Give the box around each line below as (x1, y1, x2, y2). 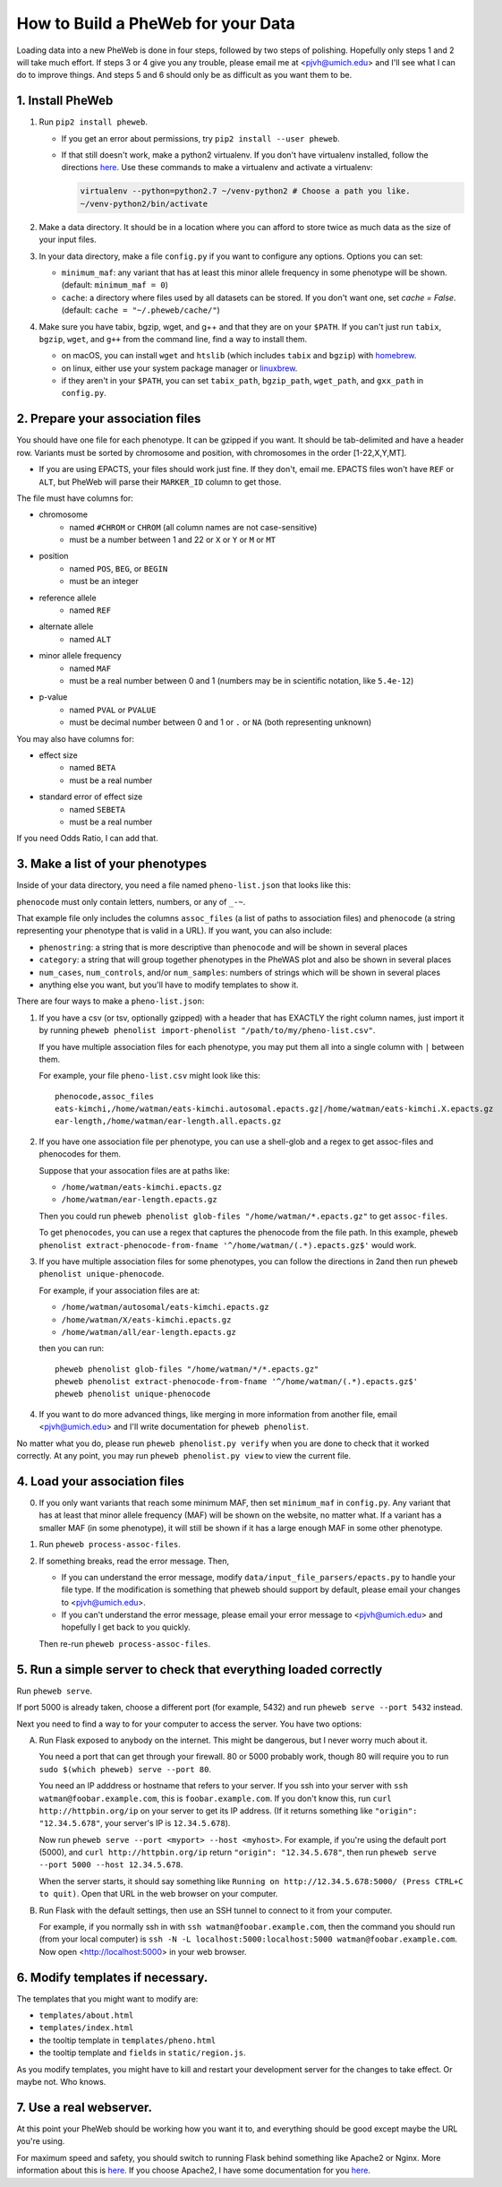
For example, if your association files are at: (38, 1285, 200, 1296)
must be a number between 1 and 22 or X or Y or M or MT (69, 534, 277, 546)
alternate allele (38, 621, 94, 632)
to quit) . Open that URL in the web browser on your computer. (38, 1889, 278, 1899)
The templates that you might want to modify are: (16, 1993, 199, 2004)
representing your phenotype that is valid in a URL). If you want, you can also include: (16, 926, 333, 936)
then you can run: (38, 1343, 105, 1354)
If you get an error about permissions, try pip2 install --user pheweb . (61, 133, 340, 143)
